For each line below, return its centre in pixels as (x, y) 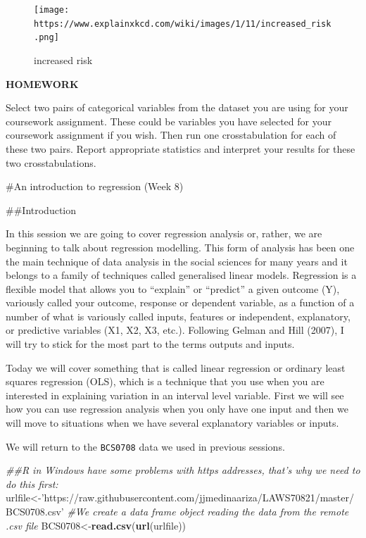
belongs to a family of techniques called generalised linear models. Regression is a (181, 275)
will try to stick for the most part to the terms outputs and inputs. (150, 344)
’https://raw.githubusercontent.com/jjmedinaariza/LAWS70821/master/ (197, 498)
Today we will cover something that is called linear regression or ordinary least (176, 367)
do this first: (32, 483)
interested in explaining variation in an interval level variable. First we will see (175, 395)
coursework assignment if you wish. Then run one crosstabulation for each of (171, 135)
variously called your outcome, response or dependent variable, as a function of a (180, 302)
